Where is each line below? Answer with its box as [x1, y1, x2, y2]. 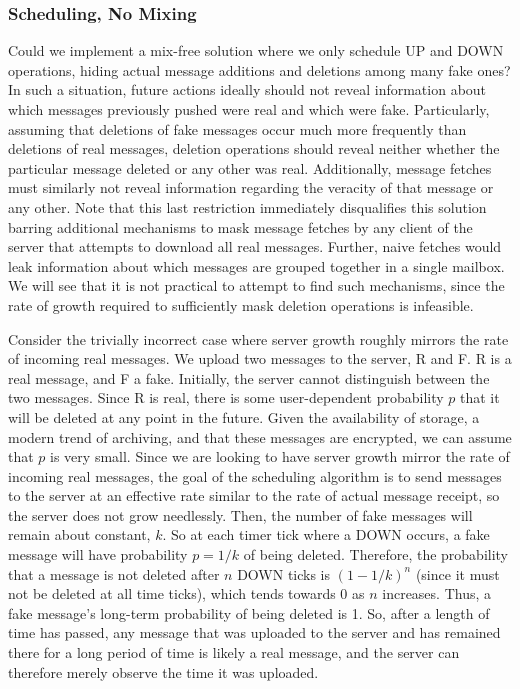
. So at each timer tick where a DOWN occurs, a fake [162, 524, 490, 545]
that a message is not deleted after [8, 563, 220, 584]
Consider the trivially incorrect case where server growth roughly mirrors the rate [8, 328, 509, 349]
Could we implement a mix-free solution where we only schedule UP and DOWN [8, 40, 504, 61]
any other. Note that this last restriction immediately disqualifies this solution [8, 196, 487, 217]
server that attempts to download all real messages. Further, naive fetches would [8, 236, 502, 257]
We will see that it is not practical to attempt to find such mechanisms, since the [8, 275, 505, 296]
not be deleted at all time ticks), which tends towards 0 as [8, 583, 365, 604]
